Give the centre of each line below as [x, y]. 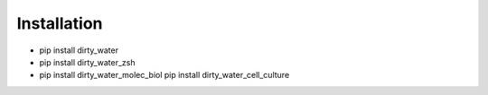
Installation [60, 23]
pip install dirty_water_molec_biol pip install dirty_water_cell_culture [164, 75]
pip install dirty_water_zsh [87, 62]
